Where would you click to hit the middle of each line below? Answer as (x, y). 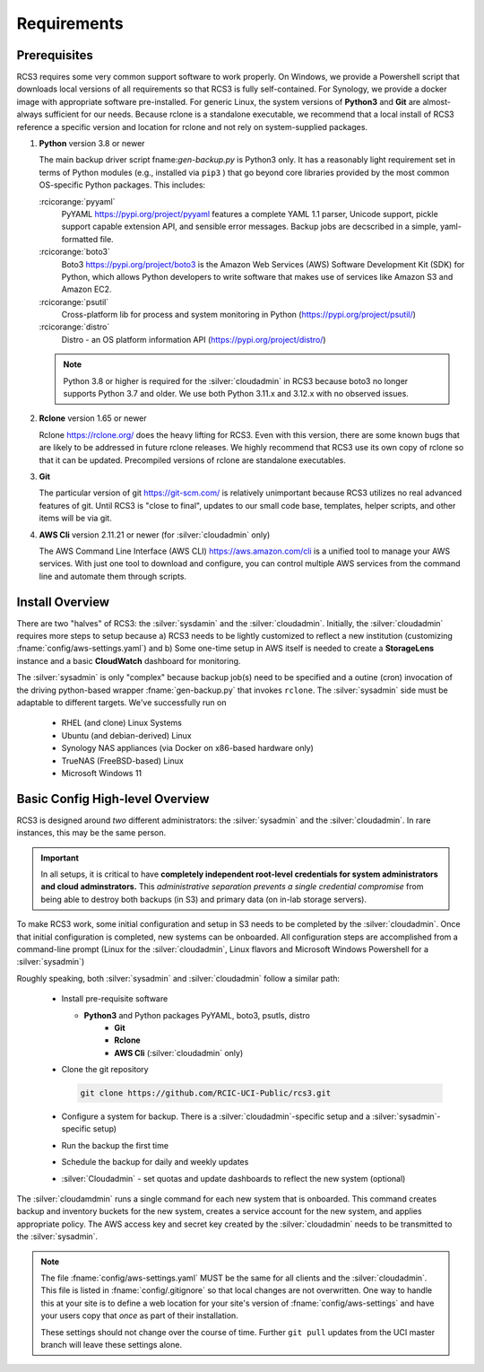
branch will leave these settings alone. (112, 1344)
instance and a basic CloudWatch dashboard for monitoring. (129, 660)
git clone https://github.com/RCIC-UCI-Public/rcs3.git (206, 1093)
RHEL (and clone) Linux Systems (122, 723)
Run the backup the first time (115, 1145)
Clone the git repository (105, 1070)
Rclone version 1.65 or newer (93, 418)
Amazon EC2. (86, 289)
